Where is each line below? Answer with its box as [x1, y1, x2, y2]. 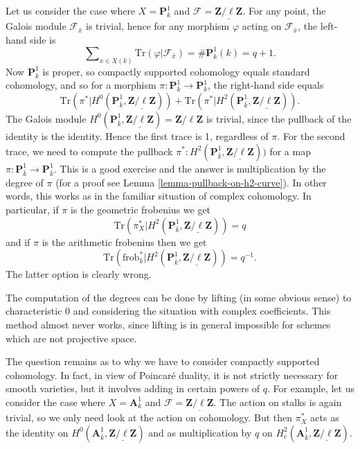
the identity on [6, 425, 69, 439]
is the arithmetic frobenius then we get [42, 234, 207, 249]
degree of [6, 175, 44, 189]
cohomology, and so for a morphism [6, 78, 156, 92]
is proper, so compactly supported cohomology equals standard [42, 64, 310, 78]
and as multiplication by [148, 425, 252, 439]
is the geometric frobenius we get [71, 202, 211, 217]
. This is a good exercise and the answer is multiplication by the [53, 161, 326, 175]
